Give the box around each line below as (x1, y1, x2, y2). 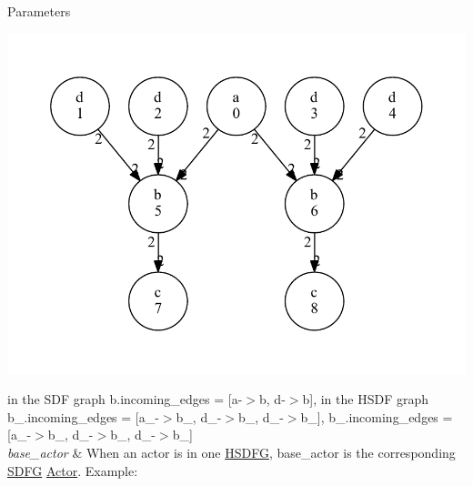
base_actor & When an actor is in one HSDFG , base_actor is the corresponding (7, 442, 456, 461)
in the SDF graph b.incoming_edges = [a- (7, 390, 243, 409)
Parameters (7, 2, 71, 20)
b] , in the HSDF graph (302, 390, 429, 409)
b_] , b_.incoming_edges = (300, 407, 453, 426)
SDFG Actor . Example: (7, 461, 138, 480)
